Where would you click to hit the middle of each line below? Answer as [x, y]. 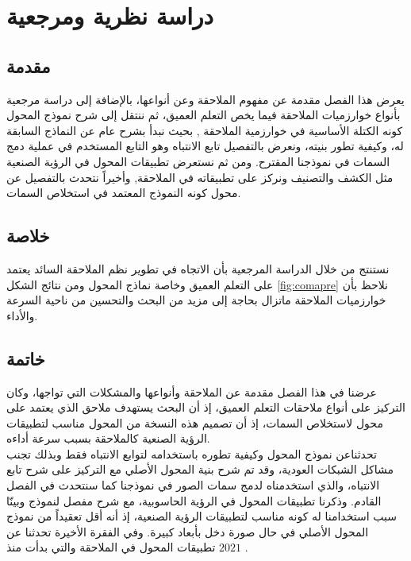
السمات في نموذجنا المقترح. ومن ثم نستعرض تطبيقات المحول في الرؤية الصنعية [198, 161]
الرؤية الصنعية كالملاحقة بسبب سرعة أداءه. [108, 438]
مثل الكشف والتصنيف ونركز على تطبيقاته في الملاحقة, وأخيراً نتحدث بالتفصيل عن [200, 177]
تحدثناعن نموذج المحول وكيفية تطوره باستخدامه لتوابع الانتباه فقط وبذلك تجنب [192, 453]
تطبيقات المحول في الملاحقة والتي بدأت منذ [111, 547]
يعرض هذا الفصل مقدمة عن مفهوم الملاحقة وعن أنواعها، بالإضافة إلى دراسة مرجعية [205, 99]
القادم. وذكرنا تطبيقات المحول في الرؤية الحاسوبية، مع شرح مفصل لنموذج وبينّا [194, 500]
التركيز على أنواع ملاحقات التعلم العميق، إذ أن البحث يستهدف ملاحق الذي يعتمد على [206, 407]
